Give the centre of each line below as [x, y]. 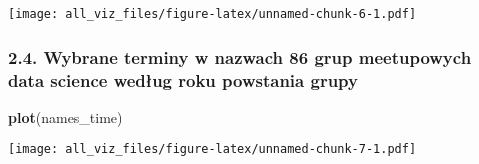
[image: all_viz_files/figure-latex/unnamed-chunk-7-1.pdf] [212, 149]
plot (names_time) [65, 116]
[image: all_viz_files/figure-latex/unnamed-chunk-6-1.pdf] [212, 14]
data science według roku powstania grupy [183, 79]
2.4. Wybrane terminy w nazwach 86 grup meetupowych [240, 56]
